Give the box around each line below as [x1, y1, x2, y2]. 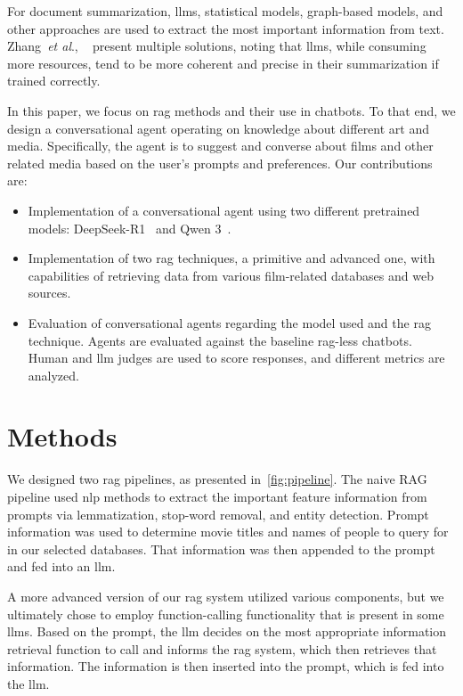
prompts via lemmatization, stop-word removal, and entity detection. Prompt [7, 504, 429, 523]
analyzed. [28, 365, 79, 384]
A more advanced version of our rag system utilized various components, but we [7, 586, 444, 605]
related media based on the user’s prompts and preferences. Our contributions [7, 153, 433, 172]
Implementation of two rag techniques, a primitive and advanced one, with [28, 249, 435, 267]
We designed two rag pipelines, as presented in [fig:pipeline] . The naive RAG [7, 470, 427, 488]
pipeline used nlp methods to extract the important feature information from [7, 487, 427, 505]
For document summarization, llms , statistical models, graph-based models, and [7, 2, 443, 20]
